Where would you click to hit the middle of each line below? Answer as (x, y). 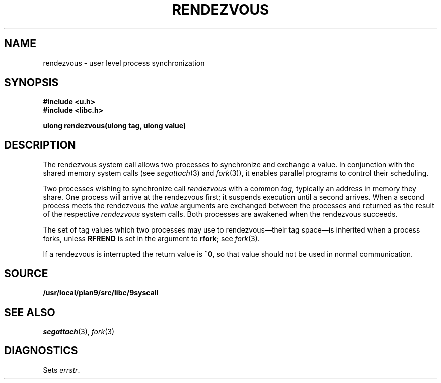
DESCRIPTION (40, 145)
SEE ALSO (30, 312)
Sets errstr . (61, 370)
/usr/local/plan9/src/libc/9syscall (101, 293)
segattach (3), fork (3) (79, 331)
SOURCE (26, 273)
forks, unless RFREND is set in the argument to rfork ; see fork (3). (151, 239)
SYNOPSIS (31, 83)
